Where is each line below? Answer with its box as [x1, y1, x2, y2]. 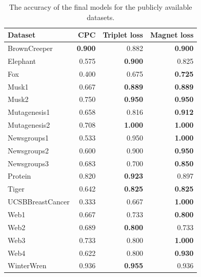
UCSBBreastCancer [8, 196, 70, 207]
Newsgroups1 [8, 132, 49, 143]
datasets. [87, 11, 115, 22]
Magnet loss [150, 29, 194, 40]
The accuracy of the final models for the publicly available [9, 2, 192, 12]
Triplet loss [103, 29, 143, 40]
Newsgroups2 [8, 145, 49, 155]
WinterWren [8, 260, 47, 271]
